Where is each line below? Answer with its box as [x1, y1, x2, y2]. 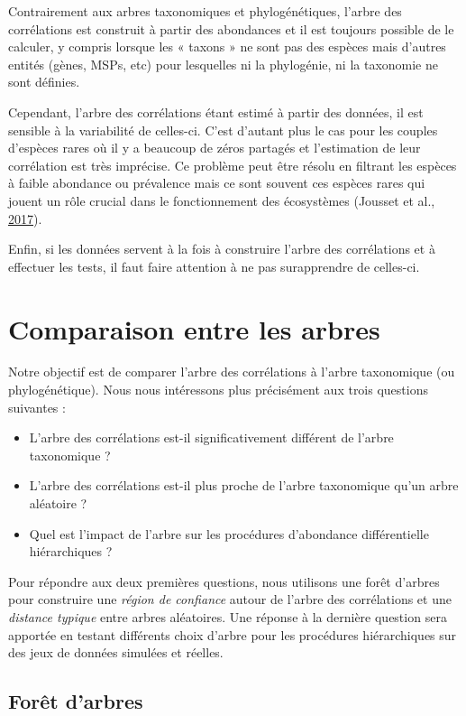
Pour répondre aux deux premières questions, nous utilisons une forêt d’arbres [8, 572, 440, 590]
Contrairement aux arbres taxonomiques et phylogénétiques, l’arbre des [8, 2, 402, 20]
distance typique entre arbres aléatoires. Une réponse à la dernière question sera [8, 607, 447, 626]
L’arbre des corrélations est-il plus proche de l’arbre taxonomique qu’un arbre [29, 476, 459, 495]
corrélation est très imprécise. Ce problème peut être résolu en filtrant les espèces [8, 155, 457, 174]
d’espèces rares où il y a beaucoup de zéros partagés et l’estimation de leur [8, 138, 421, 157]
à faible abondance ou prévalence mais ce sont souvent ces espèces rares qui [8, 173, 425, 192]
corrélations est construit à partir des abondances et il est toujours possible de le [8, 19, 454, 38]
